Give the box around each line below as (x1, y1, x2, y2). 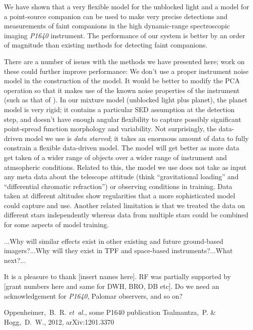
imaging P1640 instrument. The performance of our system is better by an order (4, 30, 245, 40)
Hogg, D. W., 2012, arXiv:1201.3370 (4, 316, 114, 327)
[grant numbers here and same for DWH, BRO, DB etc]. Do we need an (4, 281, 219, 291)
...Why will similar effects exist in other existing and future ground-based (4, 236, 223, 246)
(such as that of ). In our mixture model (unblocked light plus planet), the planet (4, 94, 248, 105)
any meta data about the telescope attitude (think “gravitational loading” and (4, 171, 239, 182)
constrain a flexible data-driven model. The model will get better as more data (4, 142, 239, 153)
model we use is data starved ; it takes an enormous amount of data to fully (24, 133, 249, 143)
